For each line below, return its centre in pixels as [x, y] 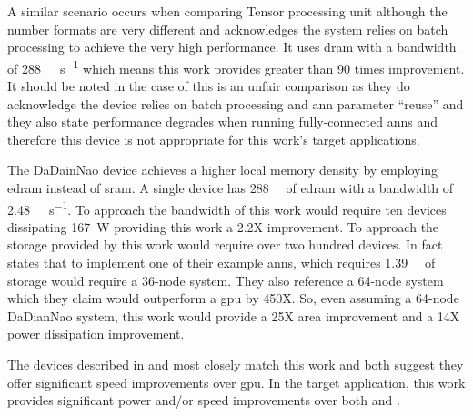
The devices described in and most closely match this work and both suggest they [236, 364]
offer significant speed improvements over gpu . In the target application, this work [236, 382]
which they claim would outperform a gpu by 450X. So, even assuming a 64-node [233, 298]
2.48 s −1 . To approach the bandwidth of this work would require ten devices [227, 208]
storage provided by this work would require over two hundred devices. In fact [225, 244]
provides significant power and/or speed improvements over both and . [204, 400]
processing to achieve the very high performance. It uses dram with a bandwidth [232, 47]
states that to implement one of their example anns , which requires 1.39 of [221, 263]
